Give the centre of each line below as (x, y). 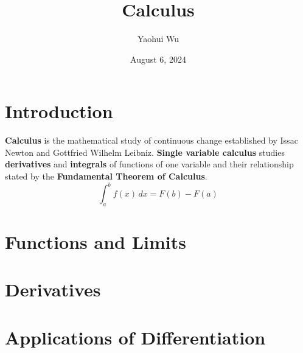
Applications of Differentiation (135, 337)
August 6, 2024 (158, 59)
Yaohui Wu (158, 39)
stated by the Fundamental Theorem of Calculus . (106, 176)
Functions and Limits (96, 242)
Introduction (59, 111)
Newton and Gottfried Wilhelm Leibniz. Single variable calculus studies (145, 152)
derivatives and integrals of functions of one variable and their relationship (149, 164)
